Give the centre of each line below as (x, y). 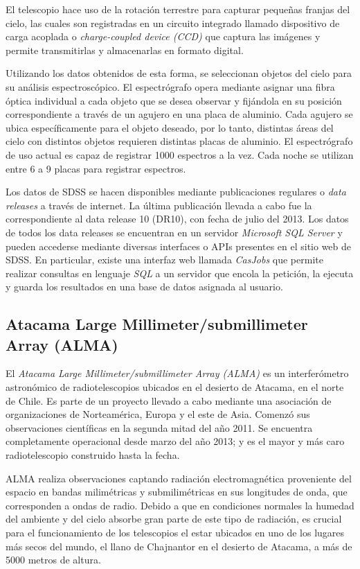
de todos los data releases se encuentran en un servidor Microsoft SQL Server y (174, 232)
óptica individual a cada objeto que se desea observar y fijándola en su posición (174, 100)
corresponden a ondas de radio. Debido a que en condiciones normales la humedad (180, 505)
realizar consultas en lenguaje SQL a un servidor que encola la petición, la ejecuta (180, 273)
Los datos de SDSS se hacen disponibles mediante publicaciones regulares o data (176, 192)
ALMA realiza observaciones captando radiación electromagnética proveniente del (179, 478)
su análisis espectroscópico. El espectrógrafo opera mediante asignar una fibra (170, 86)
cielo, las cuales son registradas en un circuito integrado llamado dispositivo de (173, 23)
